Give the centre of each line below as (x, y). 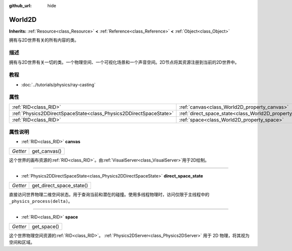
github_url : (20, 6)
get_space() (46, 226)
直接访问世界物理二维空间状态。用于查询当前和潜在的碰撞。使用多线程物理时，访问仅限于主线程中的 (109, 194)
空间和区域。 (22, 242)
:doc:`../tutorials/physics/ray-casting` (58, 85)
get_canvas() (47, 151)
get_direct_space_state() (60, 185)
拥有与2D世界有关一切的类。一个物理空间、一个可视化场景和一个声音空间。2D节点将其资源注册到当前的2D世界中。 (124, 62)
